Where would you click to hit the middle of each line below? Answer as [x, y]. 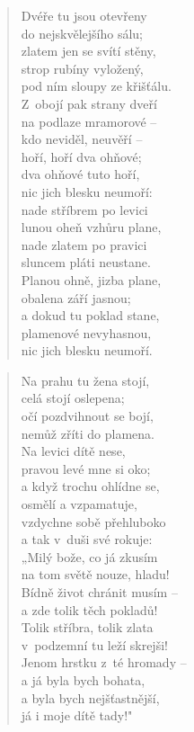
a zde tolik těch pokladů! [89, 609]
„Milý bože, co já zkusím [89, 556]
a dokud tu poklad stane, [90, 315]
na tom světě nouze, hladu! [95, 574]
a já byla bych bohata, [83, 679]
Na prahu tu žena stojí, [85, 380]
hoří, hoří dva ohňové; [81, 156]
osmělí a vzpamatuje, [79, 504]
